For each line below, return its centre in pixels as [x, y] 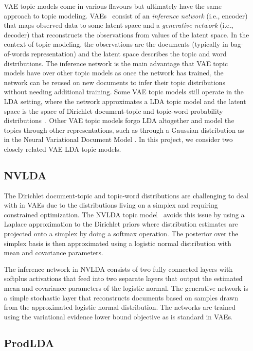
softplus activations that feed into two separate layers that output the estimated [123, 278]
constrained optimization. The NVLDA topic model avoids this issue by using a [124, 214]
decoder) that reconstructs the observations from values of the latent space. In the [126, 34]
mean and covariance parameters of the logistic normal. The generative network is [126, 288]
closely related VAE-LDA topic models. [63, 149]
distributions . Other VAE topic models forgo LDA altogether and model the [119, 120]
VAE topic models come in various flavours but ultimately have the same [113, 6]
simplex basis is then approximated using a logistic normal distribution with [117, 243]
